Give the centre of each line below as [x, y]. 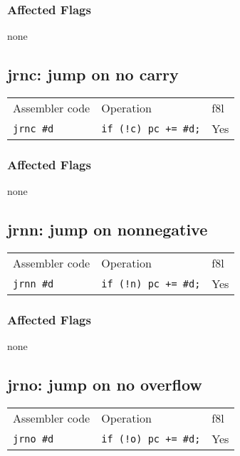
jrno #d [33, 439]
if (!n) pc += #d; [151, 283]
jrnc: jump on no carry [93, 74]
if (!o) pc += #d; [151, 439]
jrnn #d [33, 283]
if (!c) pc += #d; [151, 128]
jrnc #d [33, 128]
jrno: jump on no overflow [105, 385]
